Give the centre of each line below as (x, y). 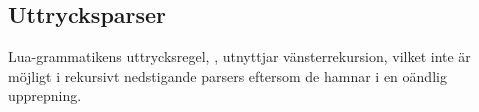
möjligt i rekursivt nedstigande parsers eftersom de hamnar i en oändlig (227, 75)
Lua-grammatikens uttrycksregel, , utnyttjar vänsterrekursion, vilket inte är (239, 56)
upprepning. (45, 95)
